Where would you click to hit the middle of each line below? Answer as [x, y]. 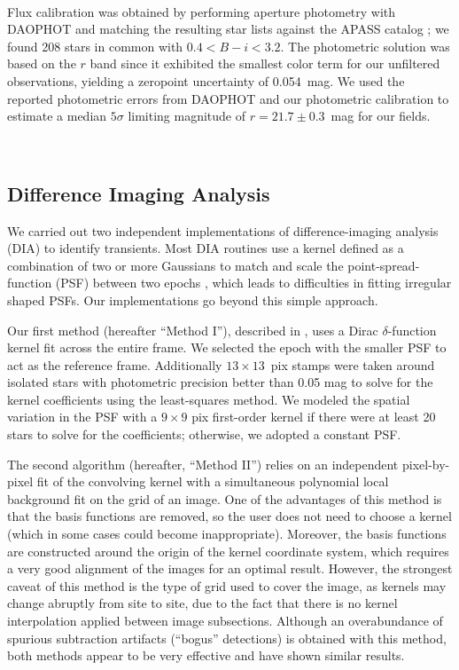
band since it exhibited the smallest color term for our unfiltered [265, 63]
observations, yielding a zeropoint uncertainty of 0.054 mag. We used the [206, 80]
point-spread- [384, 265]
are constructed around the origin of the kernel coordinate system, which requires [228, 551]
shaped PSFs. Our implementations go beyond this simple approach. [193, 300]
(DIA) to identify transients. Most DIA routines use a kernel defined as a [206, 248]
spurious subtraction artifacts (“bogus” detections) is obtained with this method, [227, 638]
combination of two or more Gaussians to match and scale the [175, 265]
